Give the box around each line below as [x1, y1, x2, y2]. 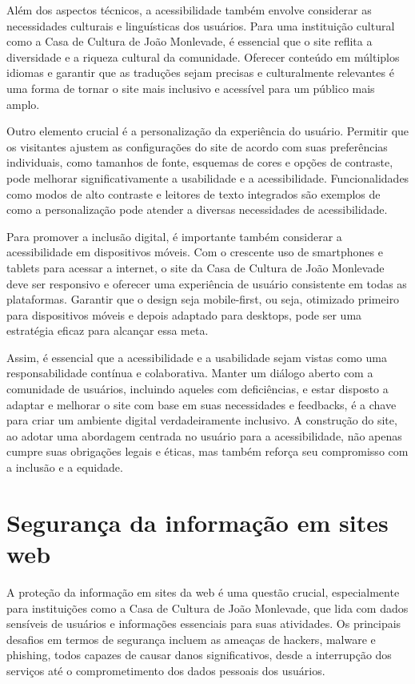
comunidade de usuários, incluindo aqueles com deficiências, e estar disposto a [6, 380, 389, 397]
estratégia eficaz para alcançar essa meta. [6, 322, 209, 339]
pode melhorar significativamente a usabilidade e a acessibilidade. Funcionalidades [6, 169, 409, 186]
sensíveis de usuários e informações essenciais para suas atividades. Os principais [6, 615, 401, 632]
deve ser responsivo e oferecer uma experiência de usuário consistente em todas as [6, 275, 407, 292]
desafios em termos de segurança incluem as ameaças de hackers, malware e [6, 630, 376, 647]
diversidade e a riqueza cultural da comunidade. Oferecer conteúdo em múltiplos [6, 48, 400, 65]
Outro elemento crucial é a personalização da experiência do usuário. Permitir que [6, 123, 409, 139]
